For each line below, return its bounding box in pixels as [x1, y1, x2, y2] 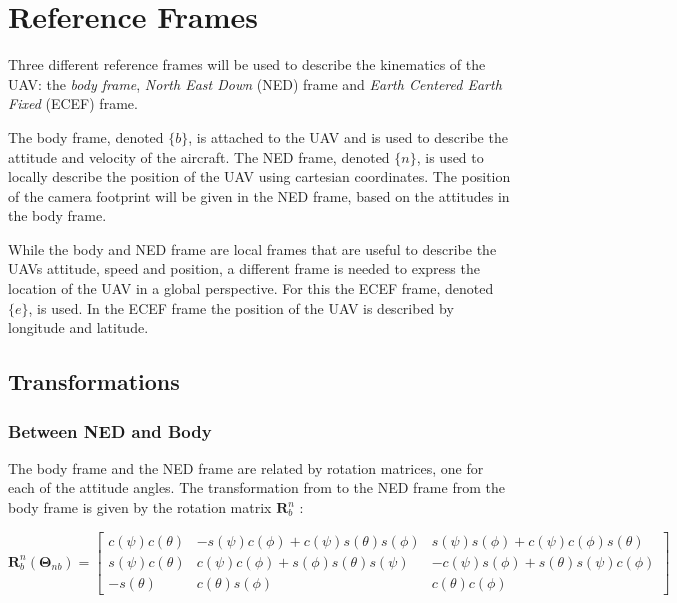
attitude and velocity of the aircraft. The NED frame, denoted [8, 146, 390, 167]
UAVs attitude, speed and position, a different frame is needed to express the [8, 258, 480, 279]
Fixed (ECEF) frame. [8, 93, 138, 114]
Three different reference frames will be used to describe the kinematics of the [8, 54, 486, 75]
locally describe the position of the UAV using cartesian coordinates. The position [8, 166, 511, 187]
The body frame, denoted [8, 126, 164, 147]
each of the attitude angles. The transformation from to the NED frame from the [8, 477, 505, 498]
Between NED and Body [8, 418, 212, 443]
